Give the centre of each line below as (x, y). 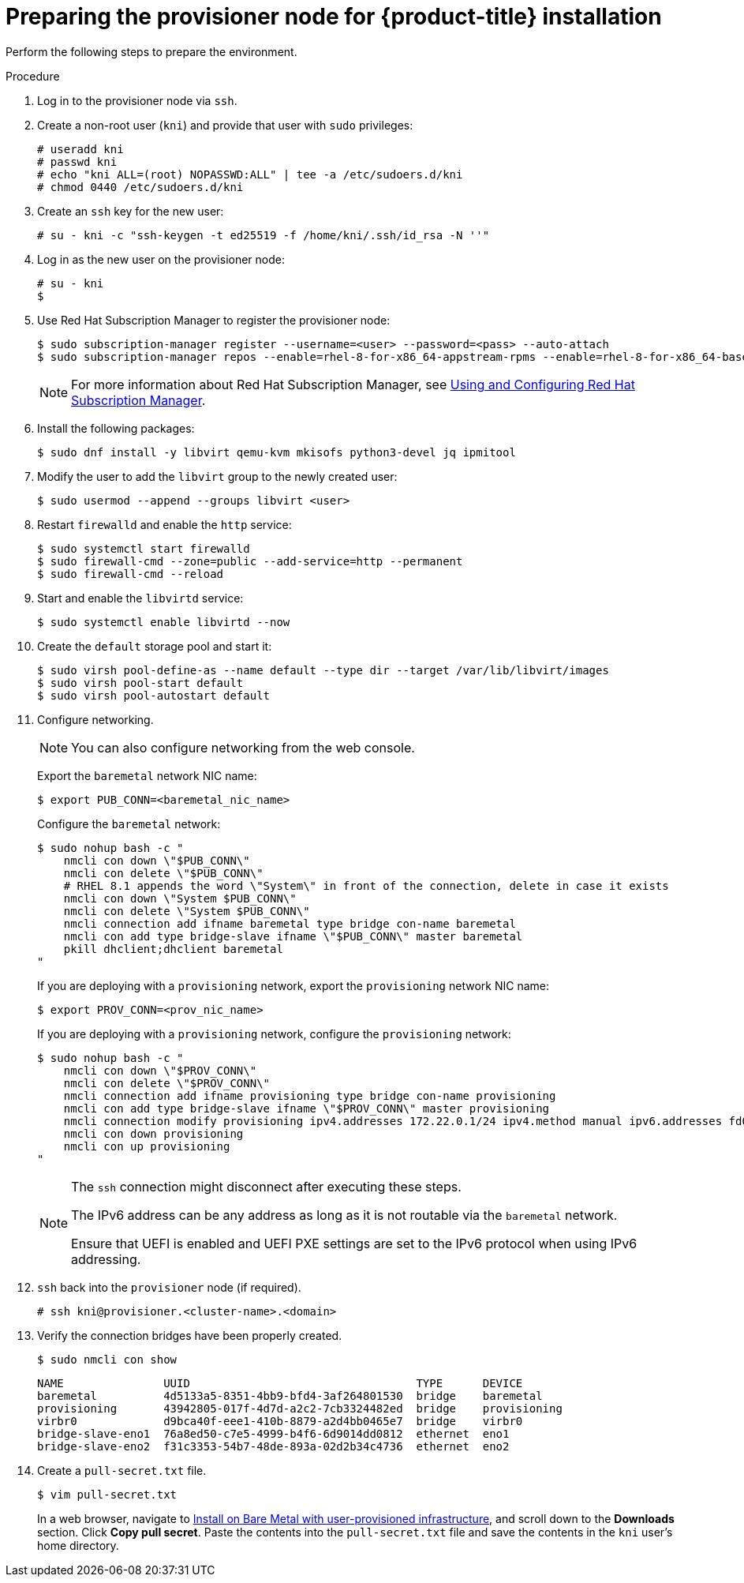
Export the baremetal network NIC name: (147, 775)
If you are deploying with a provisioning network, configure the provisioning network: (274, 1033)
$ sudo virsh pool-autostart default (154, 695)
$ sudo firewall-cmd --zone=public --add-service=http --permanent (250, 561)
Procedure (33, 76)
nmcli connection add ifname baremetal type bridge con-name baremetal (290, 923)
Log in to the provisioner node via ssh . (137, 100)
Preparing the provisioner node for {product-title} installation (334, 17)
